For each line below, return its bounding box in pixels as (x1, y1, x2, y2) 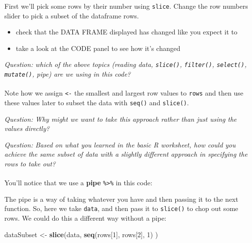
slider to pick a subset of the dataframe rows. (4, 10, 139, 20)
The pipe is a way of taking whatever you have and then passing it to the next (4, 194, 238, 204)
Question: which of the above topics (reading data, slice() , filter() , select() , (4, 59, 247, 69)
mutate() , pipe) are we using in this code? (4, 69, 131, 79)
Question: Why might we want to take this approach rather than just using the (4, 113, 237, 124)
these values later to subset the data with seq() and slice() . (4, 97, 189, 107)
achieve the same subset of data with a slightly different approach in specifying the (4, 149, 248, 159)
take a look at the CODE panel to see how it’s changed (16, 43, 181, 53)
